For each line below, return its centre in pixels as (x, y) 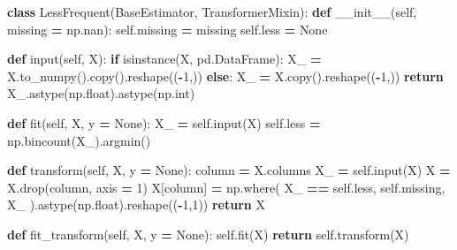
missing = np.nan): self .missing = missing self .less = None (168, 29)
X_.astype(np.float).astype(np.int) (101, 93)
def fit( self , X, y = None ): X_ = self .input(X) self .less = (164, 122)
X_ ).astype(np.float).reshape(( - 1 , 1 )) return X (136, 205)
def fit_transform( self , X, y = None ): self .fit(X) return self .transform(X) (208, 234)
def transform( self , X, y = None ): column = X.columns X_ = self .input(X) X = (229, 170)
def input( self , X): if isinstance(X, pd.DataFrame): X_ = (164, 59)
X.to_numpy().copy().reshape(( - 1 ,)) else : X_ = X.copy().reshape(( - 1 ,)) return (225, 76)
